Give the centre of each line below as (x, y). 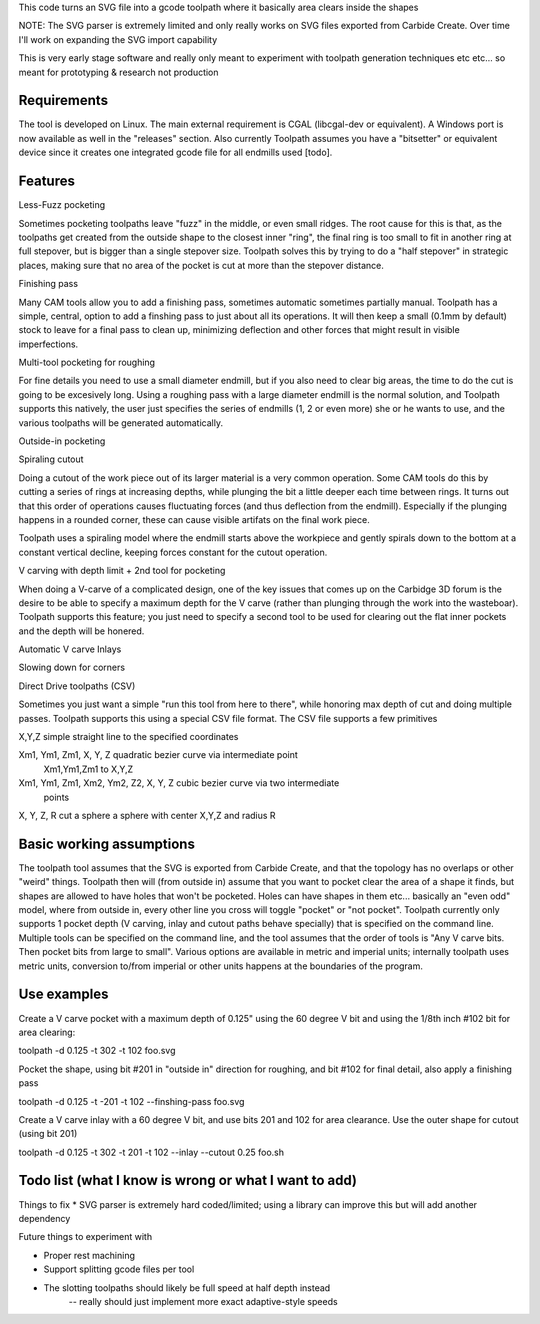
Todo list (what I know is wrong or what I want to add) (187, 1180)
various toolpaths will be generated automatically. (121, 422)
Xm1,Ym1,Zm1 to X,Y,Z (88, 769)
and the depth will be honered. (81, 631)
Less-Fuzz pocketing (62, 205)
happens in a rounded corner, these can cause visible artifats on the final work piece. (194, 519)
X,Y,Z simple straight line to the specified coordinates (128, 737)
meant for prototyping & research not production (118, 72)
